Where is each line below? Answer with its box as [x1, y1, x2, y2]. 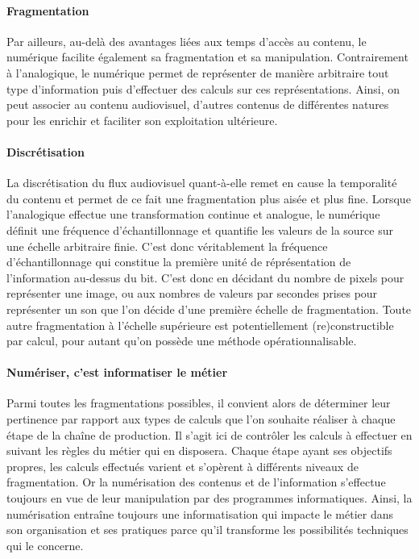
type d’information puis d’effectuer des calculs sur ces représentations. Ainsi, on [6, 80, 400, 97]
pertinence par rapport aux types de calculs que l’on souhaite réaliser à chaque [6, 411, 396, 428]
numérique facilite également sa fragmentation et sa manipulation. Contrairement [6, 48, 409, 65]
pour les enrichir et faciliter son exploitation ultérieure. [6, 111, 278, 128]
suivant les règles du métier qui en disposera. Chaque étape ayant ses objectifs [6, 442, 392, 459]
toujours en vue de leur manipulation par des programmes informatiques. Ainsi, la [6, 490, 413, 507]
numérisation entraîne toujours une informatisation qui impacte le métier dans [6, 505, 394, 522]
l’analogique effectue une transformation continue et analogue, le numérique [6, 206, 380, 223]
